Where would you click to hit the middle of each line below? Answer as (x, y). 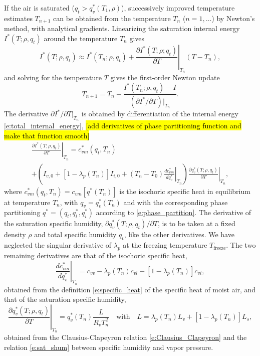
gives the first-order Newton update (165, 77)
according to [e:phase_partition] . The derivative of (174, 212)
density (15, 234)
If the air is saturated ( (40, 8)
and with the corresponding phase (176, 202)
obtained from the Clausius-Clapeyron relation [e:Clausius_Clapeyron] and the (125, 337)
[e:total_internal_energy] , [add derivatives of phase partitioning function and (123, 126)
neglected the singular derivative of (58, 245)
